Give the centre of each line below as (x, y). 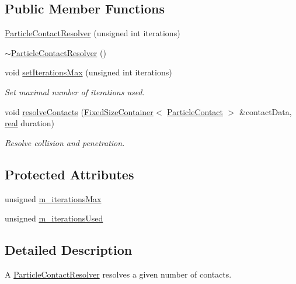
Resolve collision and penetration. (65, 142)
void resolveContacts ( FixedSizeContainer (79, 111)
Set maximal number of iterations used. (75, 91)
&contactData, (266, 111)
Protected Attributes (69, 174)
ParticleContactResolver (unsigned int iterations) (93, 33)
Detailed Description (69, 250)
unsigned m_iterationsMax (53, 198)
